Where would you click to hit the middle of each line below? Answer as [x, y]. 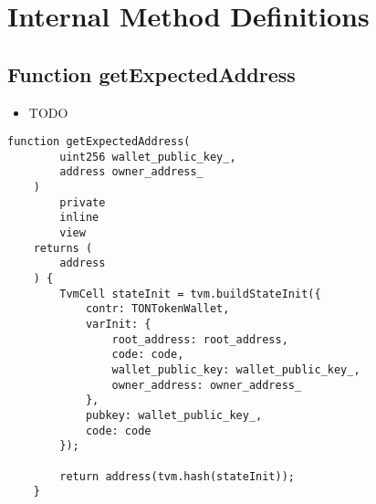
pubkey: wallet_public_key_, [174, 415]
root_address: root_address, [200, 339]
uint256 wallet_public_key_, [148, 157]
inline [79, 218]
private [83, 202]
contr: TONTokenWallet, [157, 309]
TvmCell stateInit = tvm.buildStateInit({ [190, 294]
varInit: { [118, 325]
